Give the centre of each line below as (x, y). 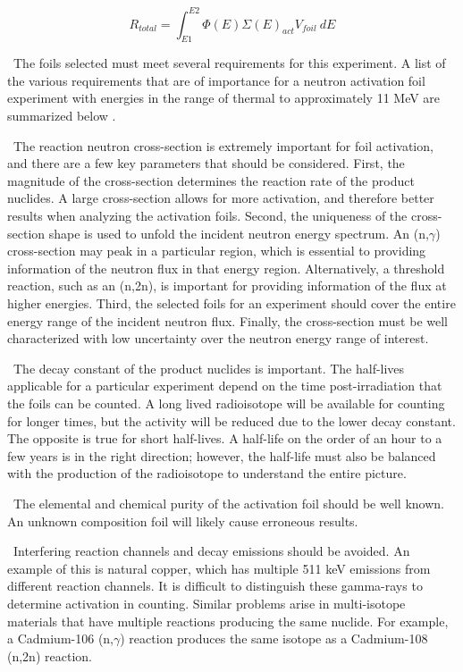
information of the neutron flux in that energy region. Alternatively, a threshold (226, 268)
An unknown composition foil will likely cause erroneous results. (183, 521)
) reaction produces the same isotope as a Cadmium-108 (274, 638)
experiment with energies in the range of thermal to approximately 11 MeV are (224, 98)
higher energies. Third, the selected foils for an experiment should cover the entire (231, 303)
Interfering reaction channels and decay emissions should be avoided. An (211, 551)
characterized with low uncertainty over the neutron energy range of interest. (218, 338)
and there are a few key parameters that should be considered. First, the (206, 163)
